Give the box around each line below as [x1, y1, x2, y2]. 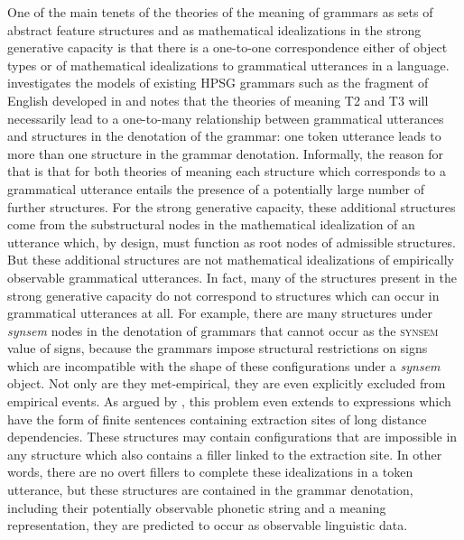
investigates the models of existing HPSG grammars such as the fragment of [7, 73, 429, 92]
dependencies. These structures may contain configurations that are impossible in [7, 427, 458, 446]
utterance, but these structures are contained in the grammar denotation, [7, 480, 413, 499]
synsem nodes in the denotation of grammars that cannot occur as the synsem [7, 321, 439, 340]
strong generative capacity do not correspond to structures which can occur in [7, 285, 440, 304]
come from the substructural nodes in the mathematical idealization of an [7, 215, 415, 234]
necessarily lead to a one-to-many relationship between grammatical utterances [7, 108, 444, 127]
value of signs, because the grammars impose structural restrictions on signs [7, 339, 428, 358]
